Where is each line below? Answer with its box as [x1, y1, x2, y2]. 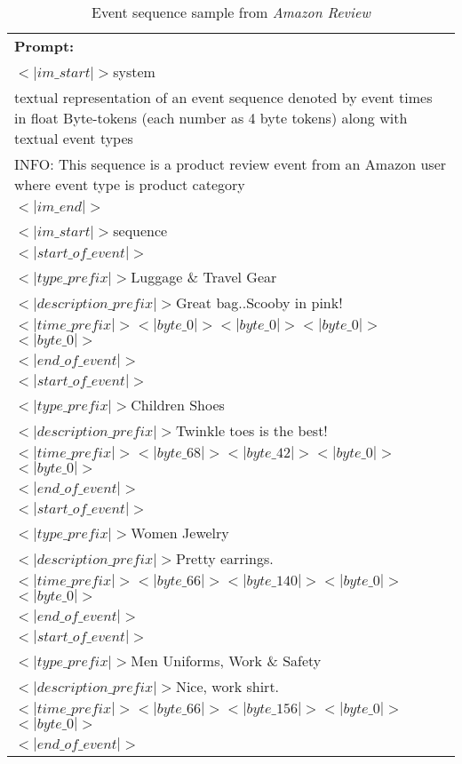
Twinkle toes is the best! [175, 420, 328, 441]
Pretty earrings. [175, 548, 274, 569]
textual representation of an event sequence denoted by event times [14, 87, 433, 107]
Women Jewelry [131, 522, 229, 543]
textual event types [14, 128, 133, 148]
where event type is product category [14, 174, 245, 195]
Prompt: [14, 36, 75, 56]
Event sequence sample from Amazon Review [92, 2, 370, 22]
